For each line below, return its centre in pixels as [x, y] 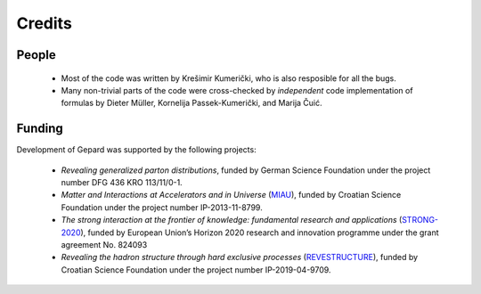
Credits [45, 23]
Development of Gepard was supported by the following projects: [137, 150]
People [37, 55]
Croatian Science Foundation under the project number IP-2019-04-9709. [196, 269]
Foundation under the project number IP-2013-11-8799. [162, 207]
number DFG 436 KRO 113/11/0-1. [122, 183]
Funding [40, 129]
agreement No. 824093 [104, 244]
